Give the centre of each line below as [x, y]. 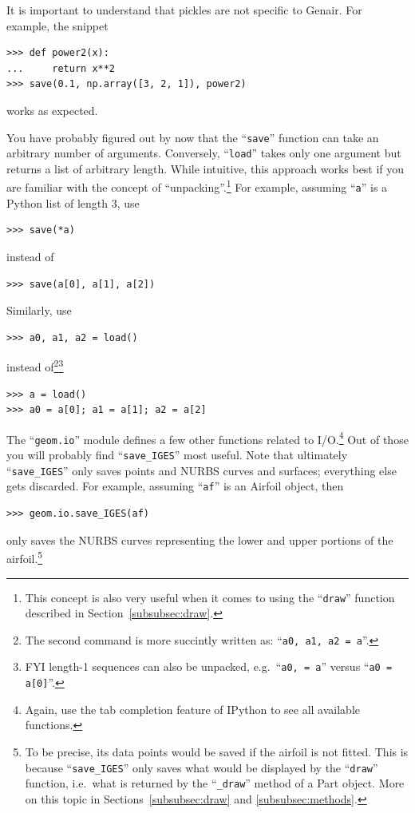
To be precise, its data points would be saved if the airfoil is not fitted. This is [217, 751]
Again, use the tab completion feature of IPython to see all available [193, 709]
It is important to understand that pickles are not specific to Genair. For [184, 10]
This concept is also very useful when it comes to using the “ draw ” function [210, 597]
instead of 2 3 [35, 365]
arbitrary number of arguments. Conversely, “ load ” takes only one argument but [204, 153]
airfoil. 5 [25, 557]
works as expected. [52, 110]
